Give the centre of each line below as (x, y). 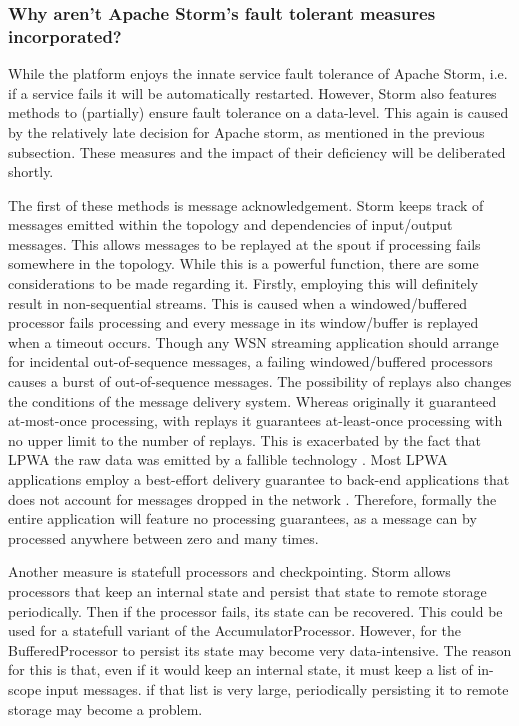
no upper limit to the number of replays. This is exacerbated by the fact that (244, 439)
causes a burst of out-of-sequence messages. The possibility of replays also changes (260, 381)
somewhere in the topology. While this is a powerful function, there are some (243, 263)
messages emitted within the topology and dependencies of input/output (230, 224)
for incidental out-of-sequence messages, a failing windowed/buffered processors (250, 361)
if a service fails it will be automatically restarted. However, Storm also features (252, 92)
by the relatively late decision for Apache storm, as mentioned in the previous (246, 131)
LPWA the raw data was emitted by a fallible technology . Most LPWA (228, 459)
